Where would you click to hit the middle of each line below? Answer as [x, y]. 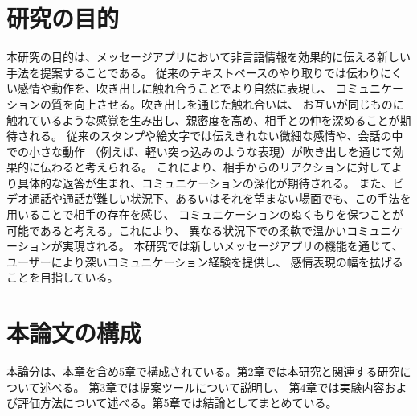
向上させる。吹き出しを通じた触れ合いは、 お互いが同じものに [239, 103]
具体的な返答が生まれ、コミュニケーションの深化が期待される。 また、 [205, 182]
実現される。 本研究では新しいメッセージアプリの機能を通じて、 [233, 246]
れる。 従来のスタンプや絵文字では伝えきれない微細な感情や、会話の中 [216, 136]
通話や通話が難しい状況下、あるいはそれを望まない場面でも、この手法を [220, 198]
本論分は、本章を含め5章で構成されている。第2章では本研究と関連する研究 [203, 371]
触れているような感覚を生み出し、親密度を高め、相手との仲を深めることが [203, 119]
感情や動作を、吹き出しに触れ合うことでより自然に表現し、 [175, 88]
